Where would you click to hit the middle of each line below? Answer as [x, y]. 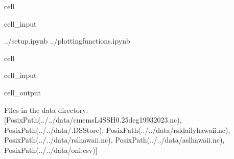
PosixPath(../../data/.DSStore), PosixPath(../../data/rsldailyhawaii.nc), [117, 130]
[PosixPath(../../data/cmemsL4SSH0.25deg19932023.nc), [93, 120]
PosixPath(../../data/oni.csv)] [51, 150]
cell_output [22, 92]
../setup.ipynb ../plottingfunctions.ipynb [67, 41]
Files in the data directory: [46, 110]
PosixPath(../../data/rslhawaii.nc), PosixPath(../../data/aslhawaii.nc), [114, 140]
